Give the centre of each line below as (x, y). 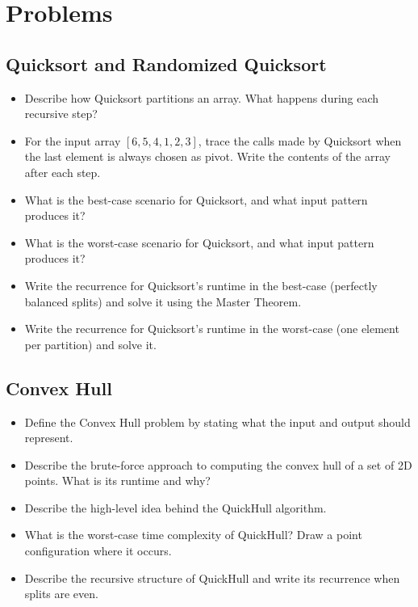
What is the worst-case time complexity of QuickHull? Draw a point (193, 535)
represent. (49, 438)
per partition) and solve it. (90, 344)
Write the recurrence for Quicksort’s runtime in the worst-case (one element (212, 329)
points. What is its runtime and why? (117, 481)
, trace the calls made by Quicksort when (300, 140)
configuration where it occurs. (98, 551)
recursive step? (61, 114)
